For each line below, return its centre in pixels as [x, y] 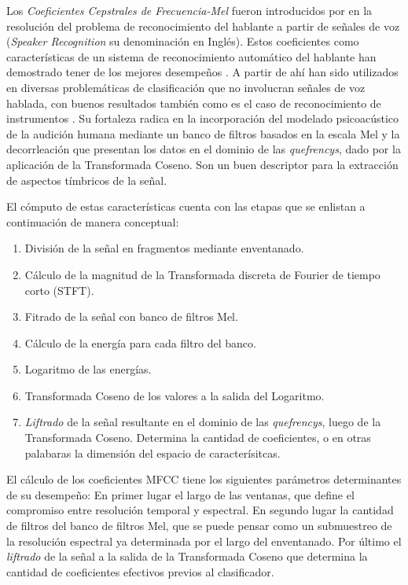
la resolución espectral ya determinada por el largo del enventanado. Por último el [204, 541]
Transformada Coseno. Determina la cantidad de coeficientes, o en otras [198, 438]
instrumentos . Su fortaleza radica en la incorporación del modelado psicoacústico [203, 118]
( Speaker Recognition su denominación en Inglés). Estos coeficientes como [183, 41]
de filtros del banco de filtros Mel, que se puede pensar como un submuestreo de [199, 526]
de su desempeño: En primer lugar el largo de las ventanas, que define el [180, 494]
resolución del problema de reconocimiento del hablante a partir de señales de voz [203, 26]
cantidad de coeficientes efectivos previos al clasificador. [140, 571]
